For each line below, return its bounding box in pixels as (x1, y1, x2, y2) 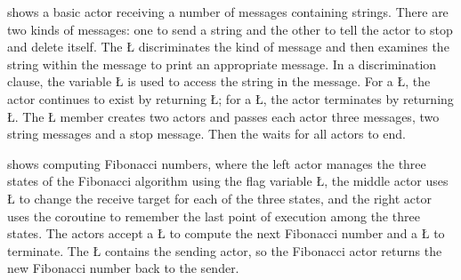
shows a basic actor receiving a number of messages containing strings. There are (7, 3, 449, 20)
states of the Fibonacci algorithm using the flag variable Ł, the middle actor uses (7, 172, 449, 190)
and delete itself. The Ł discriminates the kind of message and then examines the (7, 37, 449, 56)
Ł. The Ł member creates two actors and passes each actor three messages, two (7, 107, 440, 125)
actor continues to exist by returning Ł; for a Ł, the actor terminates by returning (7, 89, 454, 108)
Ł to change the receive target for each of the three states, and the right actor (7, 188, 432, 207)
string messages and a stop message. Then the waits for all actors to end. (7, 124, 406, 143)
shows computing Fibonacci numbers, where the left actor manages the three (7, 154, 426, 172)
